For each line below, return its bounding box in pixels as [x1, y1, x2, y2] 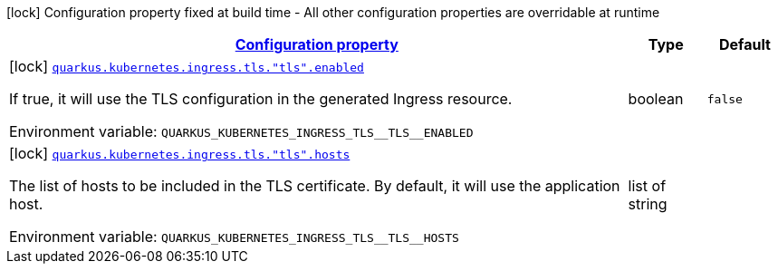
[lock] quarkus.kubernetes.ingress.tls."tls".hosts [9, 144, 351, 162]
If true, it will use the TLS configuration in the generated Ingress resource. [9, 90, 513, 108]
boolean [628, 90, 684, 108]
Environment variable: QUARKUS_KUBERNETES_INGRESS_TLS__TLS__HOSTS [9, 227, 459, 246]
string [628, 195, 668, 213]
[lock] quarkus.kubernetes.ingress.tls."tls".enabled [9, 57, 364, 75]
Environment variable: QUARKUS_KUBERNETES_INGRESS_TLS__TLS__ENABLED [9, 122, 474, 140]
